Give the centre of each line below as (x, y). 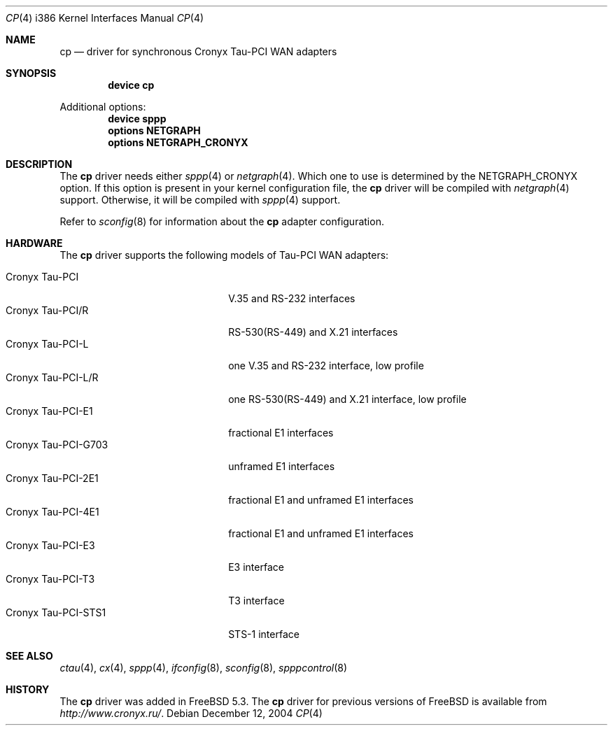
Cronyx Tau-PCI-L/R (52, 377)
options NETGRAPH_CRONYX (178, 142)
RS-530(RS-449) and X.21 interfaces (313, 332)
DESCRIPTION (39, 164)
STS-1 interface (264, 634)
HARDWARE (34, 243)
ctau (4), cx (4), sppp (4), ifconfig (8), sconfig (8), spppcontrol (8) (204, 668)
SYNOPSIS (31, 73)
